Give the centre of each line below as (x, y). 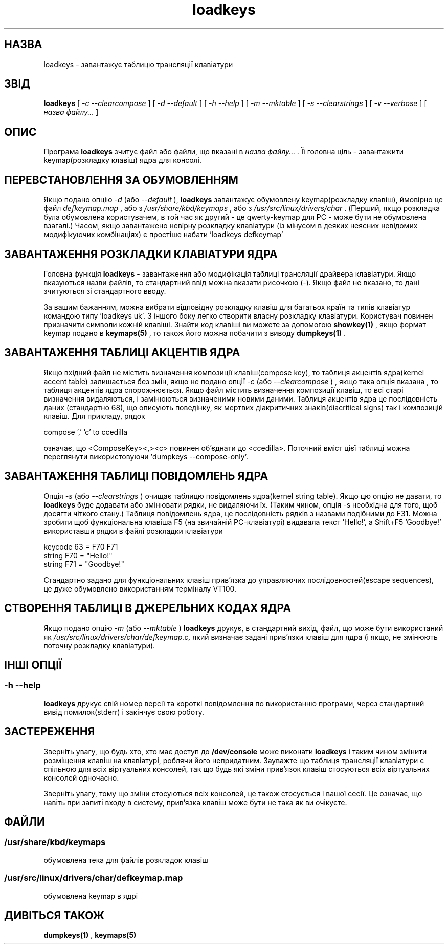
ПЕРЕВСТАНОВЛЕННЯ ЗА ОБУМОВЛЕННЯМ (121, 180)
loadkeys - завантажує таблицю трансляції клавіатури (138, 64)
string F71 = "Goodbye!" (84, 564)
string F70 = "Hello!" (78, 555)
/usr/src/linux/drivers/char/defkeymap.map (94, 878)
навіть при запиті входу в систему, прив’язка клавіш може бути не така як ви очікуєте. (195, 802)
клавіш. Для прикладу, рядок (94, 416)
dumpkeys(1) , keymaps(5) (90, 935)
